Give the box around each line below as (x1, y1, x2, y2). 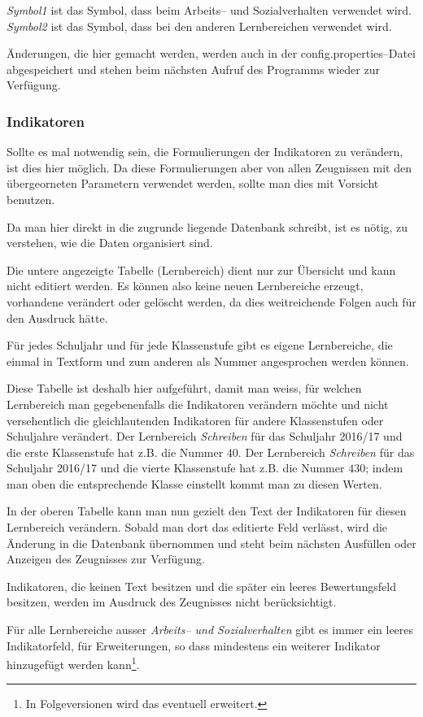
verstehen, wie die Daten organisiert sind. (7, 234, 213, 251)
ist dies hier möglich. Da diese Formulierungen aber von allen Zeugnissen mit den (7, 159, 412, 176)
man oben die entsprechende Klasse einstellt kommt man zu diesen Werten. (7, 475, 382, 492)
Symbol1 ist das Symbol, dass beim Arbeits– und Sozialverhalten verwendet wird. (7, 2, 412, 18)
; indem (365, 459, 403, 476)
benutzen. (7, 190, 55, 207)
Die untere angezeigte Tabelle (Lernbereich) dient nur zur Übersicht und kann (7, 261, 396, 278)
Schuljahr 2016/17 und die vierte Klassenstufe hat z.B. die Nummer (7, 459, 345, 476)
